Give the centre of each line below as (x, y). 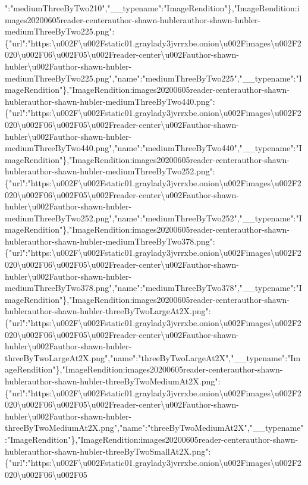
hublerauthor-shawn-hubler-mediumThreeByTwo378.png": (110, 241)
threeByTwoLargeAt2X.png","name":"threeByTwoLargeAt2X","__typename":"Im (153, 357)
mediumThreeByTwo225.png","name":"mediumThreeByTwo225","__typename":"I (153, 78)
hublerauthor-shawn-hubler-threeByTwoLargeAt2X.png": (108, 311)
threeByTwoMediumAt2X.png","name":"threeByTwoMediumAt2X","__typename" (154, 428)
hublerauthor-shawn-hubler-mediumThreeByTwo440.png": (110, 101)
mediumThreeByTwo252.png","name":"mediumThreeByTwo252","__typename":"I (153, 218)
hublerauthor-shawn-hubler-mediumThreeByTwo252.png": (110, 171)
